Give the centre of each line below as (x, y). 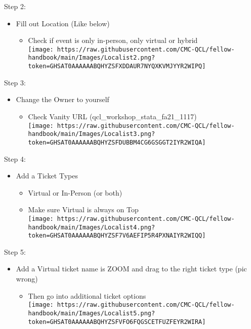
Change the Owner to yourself (62, 99)
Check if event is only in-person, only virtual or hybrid (113, 40)
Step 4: (15, 158)
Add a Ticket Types (47, 176)
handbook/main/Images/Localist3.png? (92, 134)
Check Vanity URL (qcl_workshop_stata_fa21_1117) (112, 116)
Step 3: (15, 82)
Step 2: (15, 6)
